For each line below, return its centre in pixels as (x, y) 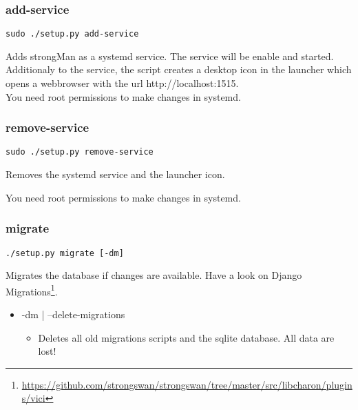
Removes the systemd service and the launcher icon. (115, 174)
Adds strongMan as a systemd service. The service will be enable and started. (170, 56)
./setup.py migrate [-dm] (65, 253)
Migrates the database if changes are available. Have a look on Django (154, 275)
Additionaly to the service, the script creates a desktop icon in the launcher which (179, 69)
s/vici (33, 398)
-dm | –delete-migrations (73, 314)
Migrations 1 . (32, 290)
